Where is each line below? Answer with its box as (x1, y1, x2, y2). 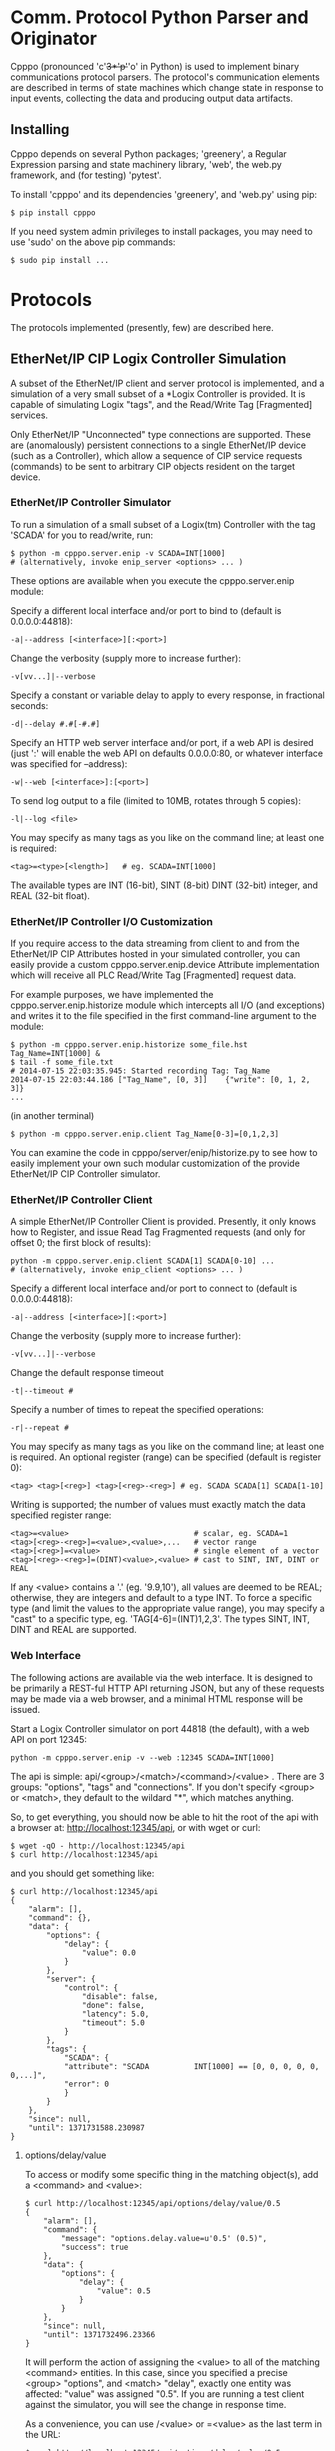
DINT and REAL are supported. (10, 1624, 137, 1636)
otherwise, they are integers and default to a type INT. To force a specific (10, 1592, 313, 1604)
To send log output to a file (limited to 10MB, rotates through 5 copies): (10, 794, 302, 806)
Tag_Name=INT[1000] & (10, 1049, 101, 1059)
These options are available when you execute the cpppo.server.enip (10, 574, 295, 586)
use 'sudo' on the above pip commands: (10, 236, 176, 248)
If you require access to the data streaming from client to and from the (10, 937, 300, 950)
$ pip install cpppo (10, 207, 97, 218)
